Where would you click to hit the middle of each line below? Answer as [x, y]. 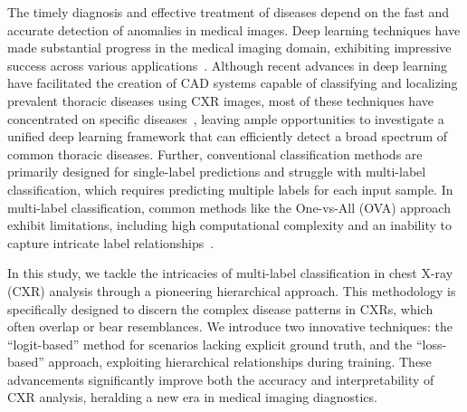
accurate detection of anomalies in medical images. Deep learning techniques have [234, 29]
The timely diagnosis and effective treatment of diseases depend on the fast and [229, 12]
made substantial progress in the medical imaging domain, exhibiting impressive [229, 48]
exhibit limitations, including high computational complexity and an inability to [229, 225]
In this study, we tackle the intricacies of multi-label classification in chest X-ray [230, 273]
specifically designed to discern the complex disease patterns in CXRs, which [220, 308]
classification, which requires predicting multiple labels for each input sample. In [230, 189]
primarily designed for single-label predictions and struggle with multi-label [217, 172]
